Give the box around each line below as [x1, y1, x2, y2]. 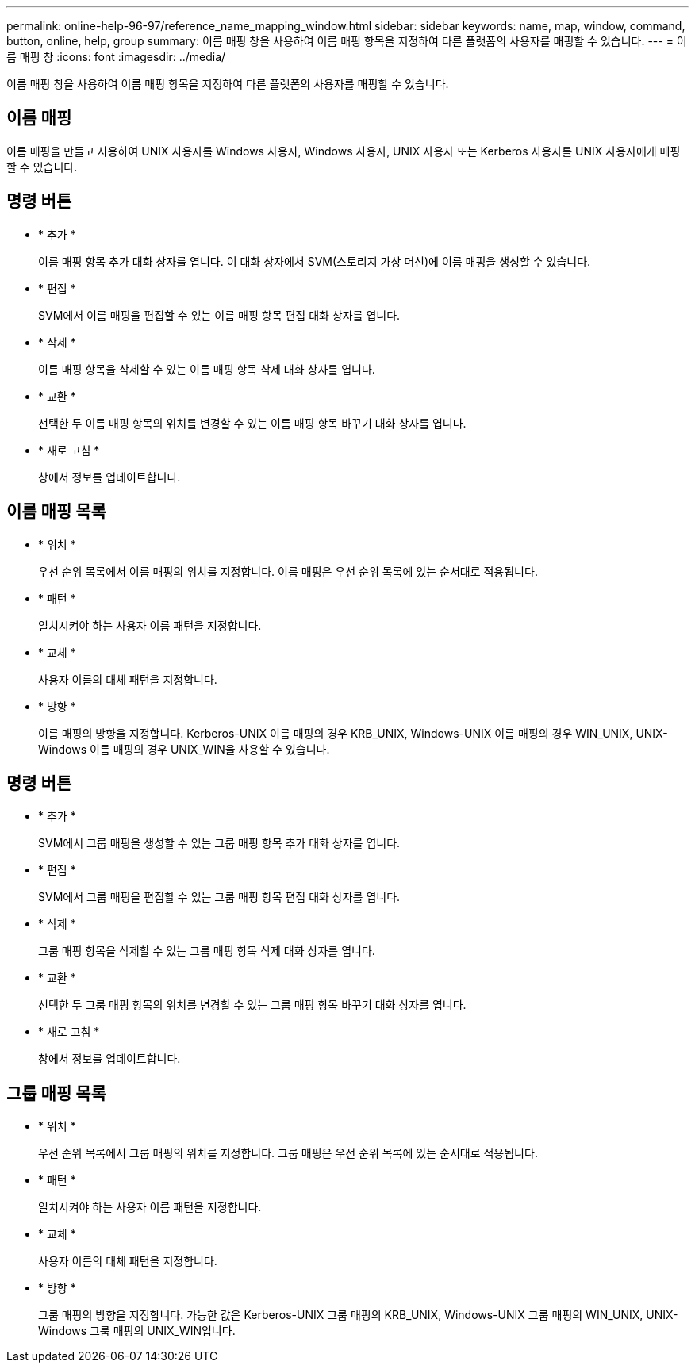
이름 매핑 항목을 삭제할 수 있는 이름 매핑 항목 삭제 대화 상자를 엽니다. [38, 362, 375, 376]
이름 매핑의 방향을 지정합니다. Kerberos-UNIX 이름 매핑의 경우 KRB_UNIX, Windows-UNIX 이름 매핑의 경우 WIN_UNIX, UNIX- [38, 726, 668, 740]
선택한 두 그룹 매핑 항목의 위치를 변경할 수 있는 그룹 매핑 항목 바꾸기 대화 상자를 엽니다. [38, 998, 467, 1012]
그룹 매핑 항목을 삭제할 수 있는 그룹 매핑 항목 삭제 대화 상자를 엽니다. [38, 944, 375, 958]
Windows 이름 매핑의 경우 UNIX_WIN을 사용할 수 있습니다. [38, 742, 330, 756]
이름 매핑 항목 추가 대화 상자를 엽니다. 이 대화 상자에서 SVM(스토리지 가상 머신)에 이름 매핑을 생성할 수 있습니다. [38, 254, 591, 268]
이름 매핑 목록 [6, 501, 106, 522]
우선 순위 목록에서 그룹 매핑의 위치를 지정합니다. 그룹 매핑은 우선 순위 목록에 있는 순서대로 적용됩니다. [38, 1146, 538, 1160]
